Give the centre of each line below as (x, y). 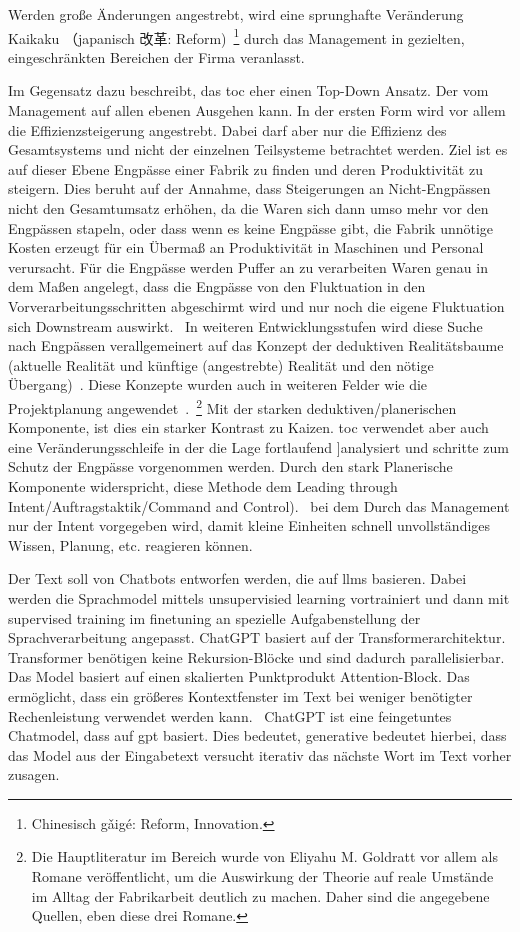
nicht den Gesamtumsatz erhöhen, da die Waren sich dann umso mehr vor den (248, 208)
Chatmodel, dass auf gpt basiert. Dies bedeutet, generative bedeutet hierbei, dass (257, 735)
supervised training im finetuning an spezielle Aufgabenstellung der (214, 617)
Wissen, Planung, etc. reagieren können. (130, 544)
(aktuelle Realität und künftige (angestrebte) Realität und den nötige (221, 364)
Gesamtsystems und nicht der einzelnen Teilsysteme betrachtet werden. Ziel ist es (258, 149)
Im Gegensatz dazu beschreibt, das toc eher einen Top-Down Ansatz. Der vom (248, 90)
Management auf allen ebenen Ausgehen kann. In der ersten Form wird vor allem (257, 110)
